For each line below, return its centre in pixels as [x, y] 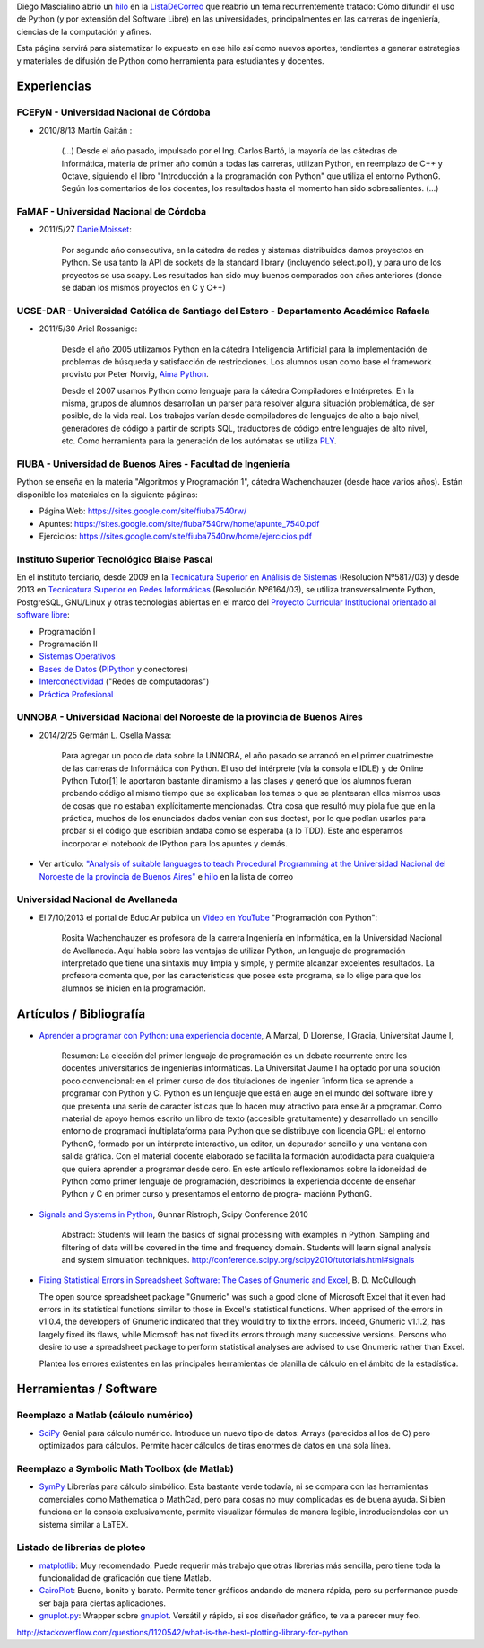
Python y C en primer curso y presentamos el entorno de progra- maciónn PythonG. [217, 1194]
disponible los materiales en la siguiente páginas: [108, 495]
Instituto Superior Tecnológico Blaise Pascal [115, 559]
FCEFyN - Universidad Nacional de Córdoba [113, 112]
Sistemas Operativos [77, 656]
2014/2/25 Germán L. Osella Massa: [105, 735]
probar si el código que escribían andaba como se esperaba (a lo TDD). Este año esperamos [232, 831]
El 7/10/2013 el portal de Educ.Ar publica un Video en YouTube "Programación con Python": [208, 917]
